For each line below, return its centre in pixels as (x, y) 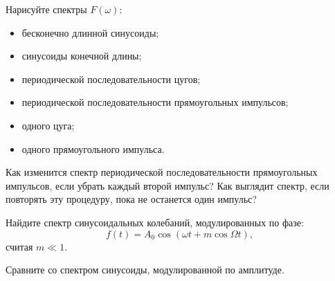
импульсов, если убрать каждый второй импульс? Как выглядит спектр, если (167, 185)
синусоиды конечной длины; (82, 56)
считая (19, 246)
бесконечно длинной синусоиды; (90, 32)
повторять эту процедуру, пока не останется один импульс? (131, 199)
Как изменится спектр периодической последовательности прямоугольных (162, 172)
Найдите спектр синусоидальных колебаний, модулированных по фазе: (155, 222)
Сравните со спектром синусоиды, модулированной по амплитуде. (145, 270)
